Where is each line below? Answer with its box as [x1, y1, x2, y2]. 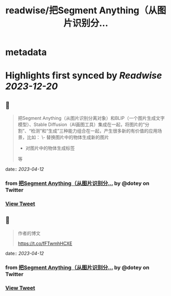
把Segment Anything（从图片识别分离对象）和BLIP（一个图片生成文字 [17, 115, 165, 121]
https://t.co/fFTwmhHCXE [17, 240, 72, 246]
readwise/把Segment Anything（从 [5, 5, 157, 16]
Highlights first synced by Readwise [5, 70, 162, 82]
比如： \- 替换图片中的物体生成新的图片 [27, 134, 109, 140]
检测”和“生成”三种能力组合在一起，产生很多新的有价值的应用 [31, 128, 158, 134]
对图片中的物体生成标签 [25, 145, 75, 151]
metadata [5, 46, 47, 58]
